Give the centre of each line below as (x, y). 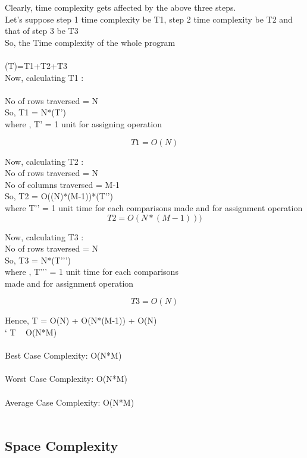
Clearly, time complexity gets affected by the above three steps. (120, 7)
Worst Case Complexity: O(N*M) (66, 379)
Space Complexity (62, 446)
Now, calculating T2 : (44, 161)
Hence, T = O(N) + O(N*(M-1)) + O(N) (81, 320)
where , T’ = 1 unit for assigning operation (83, 123)
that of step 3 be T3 (42, 31)
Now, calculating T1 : (44, 77)
